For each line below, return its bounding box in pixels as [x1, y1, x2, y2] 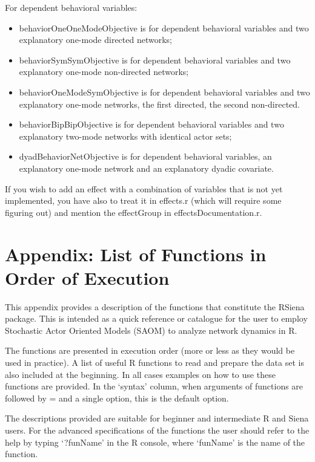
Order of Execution [5, 265, 170, 290]
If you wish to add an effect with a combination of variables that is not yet [5, 182, 283, 195]
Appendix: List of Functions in [5, 241, 267, 266]
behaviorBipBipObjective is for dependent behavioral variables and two [19, 118, 284, 131]
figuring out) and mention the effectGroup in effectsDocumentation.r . [5, 206, 262, 218]
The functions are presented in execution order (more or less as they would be [5, 344, 295, 357]
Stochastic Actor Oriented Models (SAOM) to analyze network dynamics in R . [5, 324, 297, 336]
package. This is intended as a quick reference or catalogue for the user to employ [5, 312, 308, 325]
